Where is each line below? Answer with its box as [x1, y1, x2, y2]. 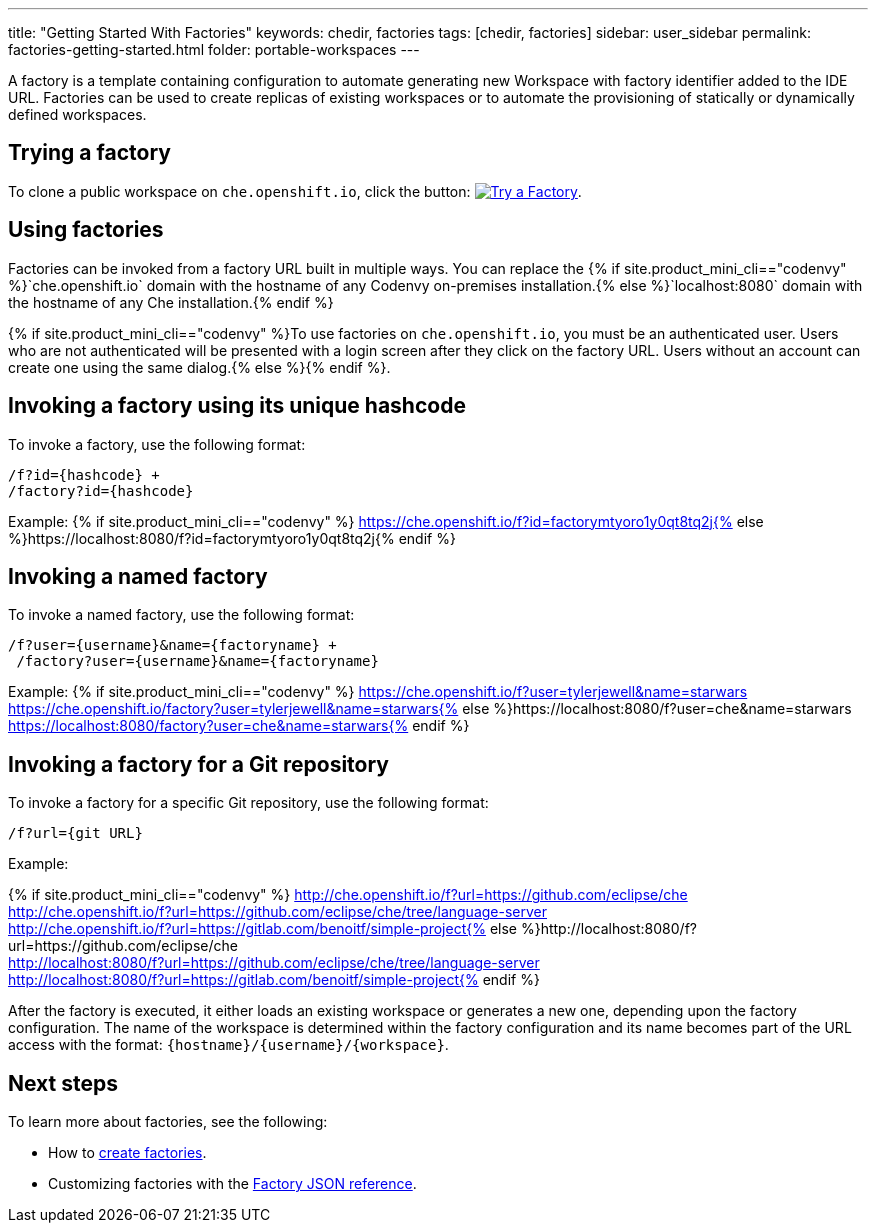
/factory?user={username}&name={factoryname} [16, 653, 379, 670]
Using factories [8, 217, 164, 243]
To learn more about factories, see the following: [8, 1113, 328, 1131]
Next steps [8, 1070, 118, 1096]
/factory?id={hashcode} [8, 482, 194, 499]
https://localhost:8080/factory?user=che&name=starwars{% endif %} [8, 717, 470, 735]
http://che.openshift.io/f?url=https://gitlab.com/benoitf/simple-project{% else [8, 920, 517, 938]
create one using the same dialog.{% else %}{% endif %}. [8, 358, 391, 376]
